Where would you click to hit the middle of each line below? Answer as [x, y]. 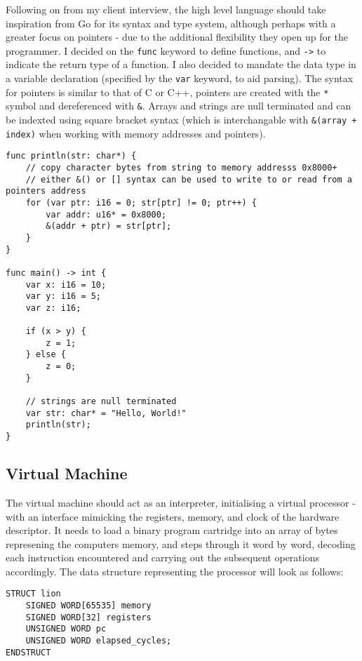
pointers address [46, 191]
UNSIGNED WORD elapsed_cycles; [99, 641]
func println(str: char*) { [71, 156]
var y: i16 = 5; [63, 296]
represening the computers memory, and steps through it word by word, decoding [181, 543]
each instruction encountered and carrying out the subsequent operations [162, 557]
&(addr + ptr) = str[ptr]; [109, 226]
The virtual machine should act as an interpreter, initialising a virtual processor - [181, 502]
